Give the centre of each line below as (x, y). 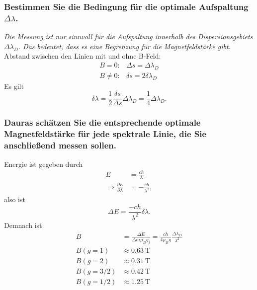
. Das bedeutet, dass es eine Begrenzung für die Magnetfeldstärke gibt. (124, 46)
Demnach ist (23, 225)
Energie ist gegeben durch (43, 164)
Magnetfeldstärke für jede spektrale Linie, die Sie (105, 134)
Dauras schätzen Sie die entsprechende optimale (102, 122)
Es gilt (14, 86)
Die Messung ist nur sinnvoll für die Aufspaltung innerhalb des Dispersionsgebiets (128, 36)
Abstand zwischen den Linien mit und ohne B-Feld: (83, 56)
